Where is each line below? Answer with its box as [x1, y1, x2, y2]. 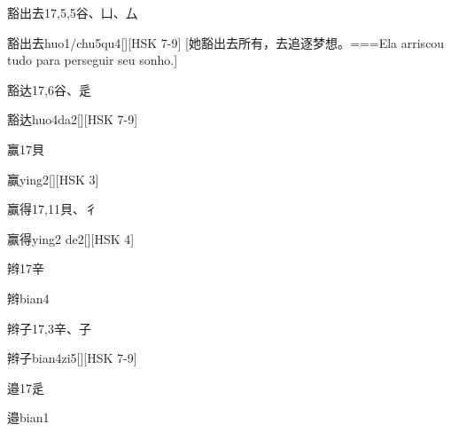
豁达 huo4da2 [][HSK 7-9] [7, 110, 138, 129]
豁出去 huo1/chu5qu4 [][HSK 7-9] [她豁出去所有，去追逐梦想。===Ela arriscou [7, 33, 445, 51]
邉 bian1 [7, 408, 50, 427]
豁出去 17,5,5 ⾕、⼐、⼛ [7, 4, 138, 21]
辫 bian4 [7, 288, 50, 307]
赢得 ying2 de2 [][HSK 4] [7, 229, 135, 247]
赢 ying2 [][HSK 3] [7, 169, 99, 188]
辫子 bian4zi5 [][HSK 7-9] [7, 349, 137, 367]
